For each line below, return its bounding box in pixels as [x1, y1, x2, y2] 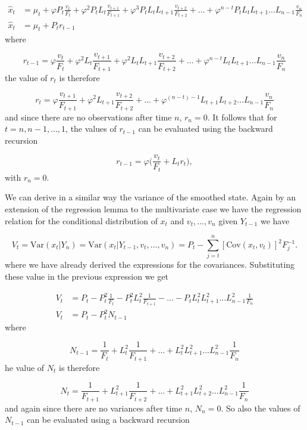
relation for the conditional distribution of [5, 214, 158, 227]
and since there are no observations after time [5, 110, 172, 123]
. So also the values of [221, 401, 300, 414]
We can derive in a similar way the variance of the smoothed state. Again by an [5, 191, 296, 203]
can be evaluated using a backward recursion [27, 413, 190, 426]
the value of [5, 72, 48, 84]
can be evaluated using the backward [138, 122, 273, 135]
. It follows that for [207, 110, 277, 123]
